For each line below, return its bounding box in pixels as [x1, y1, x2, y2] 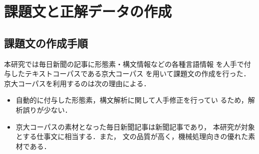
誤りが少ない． [22, 104, 72, 115]
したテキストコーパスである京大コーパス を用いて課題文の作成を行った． [10, 68, 251, 79]
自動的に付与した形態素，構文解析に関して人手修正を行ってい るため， [15, 95, 248, 105]
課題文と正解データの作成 [4, 1, 172, 21]
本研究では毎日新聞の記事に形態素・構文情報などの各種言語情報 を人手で [4, 58, 244, 69]
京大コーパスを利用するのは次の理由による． [4, 78, 151, 88]
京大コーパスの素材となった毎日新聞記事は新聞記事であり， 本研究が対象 [15, 121, 255, 132]
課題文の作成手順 [4, 35, 88, 50]
